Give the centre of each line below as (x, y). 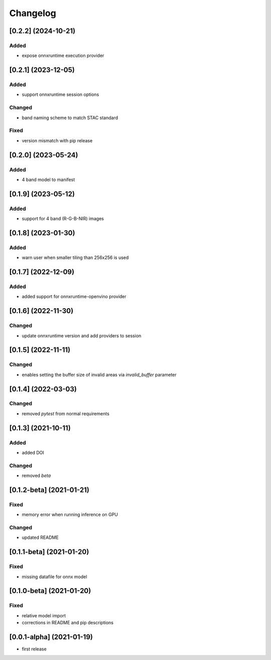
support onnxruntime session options (60, 95)
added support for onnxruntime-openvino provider (74, 297)
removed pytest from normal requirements (66, 413)
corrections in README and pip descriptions (68, 623)
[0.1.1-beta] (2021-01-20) (49, 552)
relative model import (44, 615)
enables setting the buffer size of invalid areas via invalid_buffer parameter (99, 374)
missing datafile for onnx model (54, 577)
